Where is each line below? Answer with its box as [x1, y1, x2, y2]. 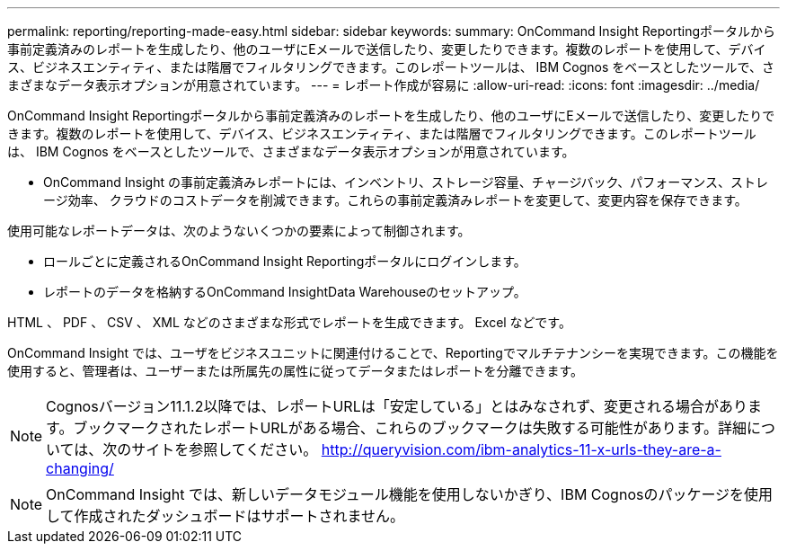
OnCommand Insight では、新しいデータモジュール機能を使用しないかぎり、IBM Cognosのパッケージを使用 [46, 485, 774, 503]
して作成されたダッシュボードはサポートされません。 [46, 507, 405, 525]
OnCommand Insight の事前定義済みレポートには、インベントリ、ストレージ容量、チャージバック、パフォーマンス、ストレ [43, 174, 769, 190]
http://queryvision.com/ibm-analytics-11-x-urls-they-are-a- [321, 440, 721, 458]
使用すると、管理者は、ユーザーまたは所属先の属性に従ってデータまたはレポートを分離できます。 [7, 363, 584, 378]
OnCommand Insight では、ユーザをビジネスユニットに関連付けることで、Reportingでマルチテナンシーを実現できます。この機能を [7, 345, 779, 360]
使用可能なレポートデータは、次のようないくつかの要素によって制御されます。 [7, 223, 471, 238]
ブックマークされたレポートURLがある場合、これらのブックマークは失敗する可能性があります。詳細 [73, 419, 747, 437]
